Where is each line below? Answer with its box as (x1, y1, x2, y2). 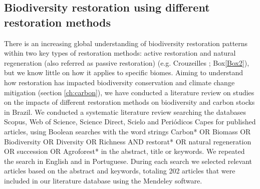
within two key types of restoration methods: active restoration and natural (4, 48, 236, 58)
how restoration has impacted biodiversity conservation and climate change (4, 77, 235, 87)
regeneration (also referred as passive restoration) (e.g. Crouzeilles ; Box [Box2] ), (4, 57, 249, 68)
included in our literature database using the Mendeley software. (4, 175, 202, 185)
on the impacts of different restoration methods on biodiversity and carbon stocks (4, 97, 255, 107)
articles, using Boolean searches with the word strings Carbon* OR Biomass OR (4, 126, 251, 136)
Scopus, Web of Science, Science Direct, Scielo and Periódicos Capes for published (4, 116, 256, 127)
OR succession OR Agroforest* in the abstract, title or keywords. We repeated (4, 146, 245, 156)
